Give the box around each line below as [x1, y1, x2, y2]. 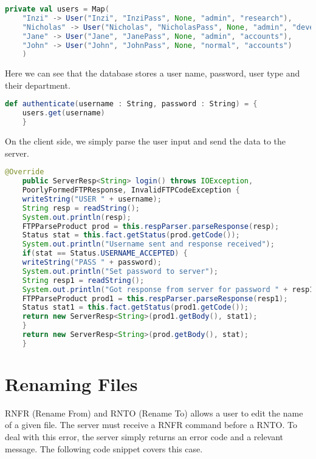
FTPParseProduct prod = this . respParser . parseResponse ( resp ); [22, 222, 280, 231]
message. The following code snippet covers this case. [5, 442, 203, 455]
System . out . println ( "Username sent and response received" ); [22, 240, 275, 249]
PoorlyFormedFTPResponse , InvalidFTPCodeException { [22, 186, 240, 194]
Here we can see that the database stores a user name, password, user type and [5, 67, 300, 80]
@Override [5, 168, 44, 177]
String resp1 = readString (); [22, 276, 145, 285]
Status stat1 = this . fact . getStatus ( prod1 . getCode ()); [22, 303, 249, 312]
